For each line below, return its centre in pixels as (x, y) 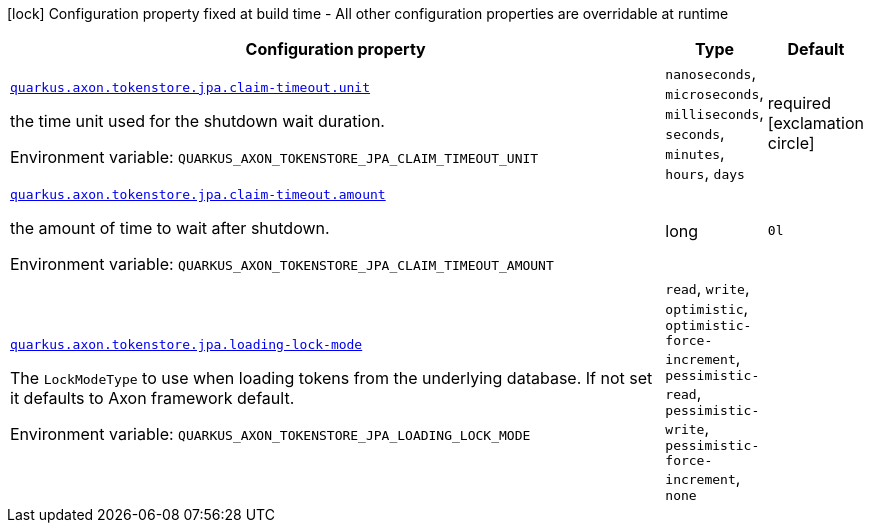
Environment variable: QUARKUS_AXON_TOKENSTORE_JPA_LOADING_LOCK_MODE (270, 434)
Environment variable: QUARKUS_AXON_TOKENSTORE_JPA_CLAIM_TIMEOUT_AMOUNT (282, 264)
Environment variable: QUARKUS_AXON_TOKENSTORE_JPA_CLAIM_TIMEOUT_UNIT (274, 156)
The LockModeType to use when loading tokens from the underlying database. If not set (331, 378)
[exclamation (815, 123)
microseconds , (714, 93)
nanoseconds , (711, 73)
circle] (791, 143)
